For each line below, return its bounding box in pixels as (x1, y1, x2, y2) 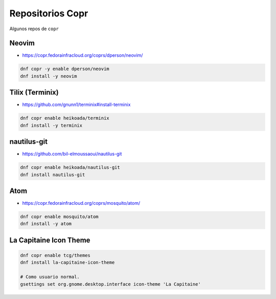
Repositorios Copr (9, 8, 88, 19)
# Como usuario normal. (20, 274, 80, 280)
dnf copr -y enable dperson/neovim (20, 66, 109, 72)
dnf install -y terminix (20, 122, 83, 128)
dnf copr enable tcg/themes (20, 252, 90, 259)
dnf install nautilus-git (20, 172, 85, 178)
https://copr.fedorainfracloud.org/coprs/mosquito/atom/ (22, 200, 141, 206)
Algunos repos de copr (9, 26, 59, 32)
